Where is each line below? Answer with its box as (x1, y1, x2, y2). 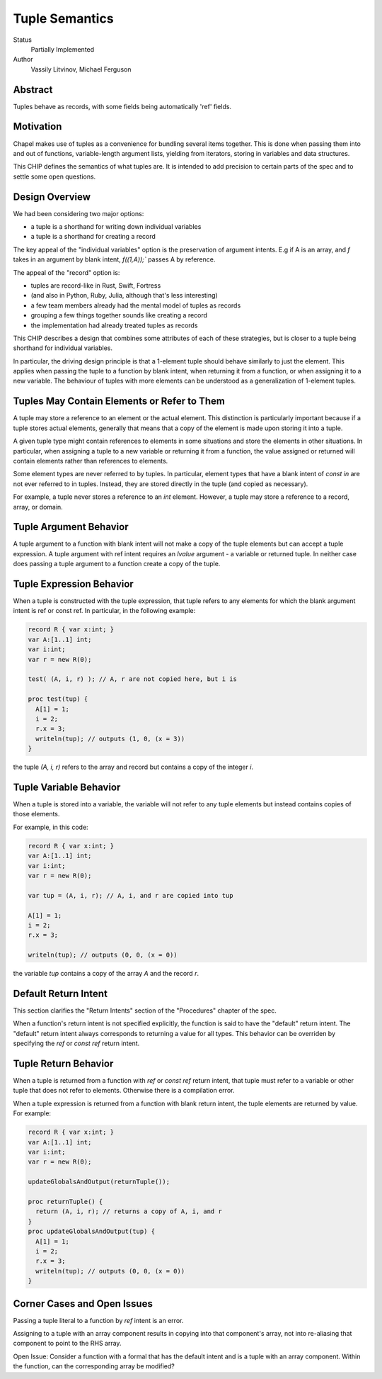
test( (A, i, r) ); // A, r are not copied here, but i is (28, 675, 237, 683)
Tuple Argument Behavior (13, 521, 129, 533)
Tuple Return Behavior (13, 1057, 114, 1069)
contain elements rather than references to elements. (13, 456, 168, 465)
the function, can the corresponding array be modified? (13, 1362, 175, 1370)
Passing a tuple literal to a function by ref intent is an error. (13, 1316, 184, 1324)
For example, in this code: (13, 823, 88, 831)
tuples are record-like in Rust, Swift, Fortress (30, 281, 161, 290)
